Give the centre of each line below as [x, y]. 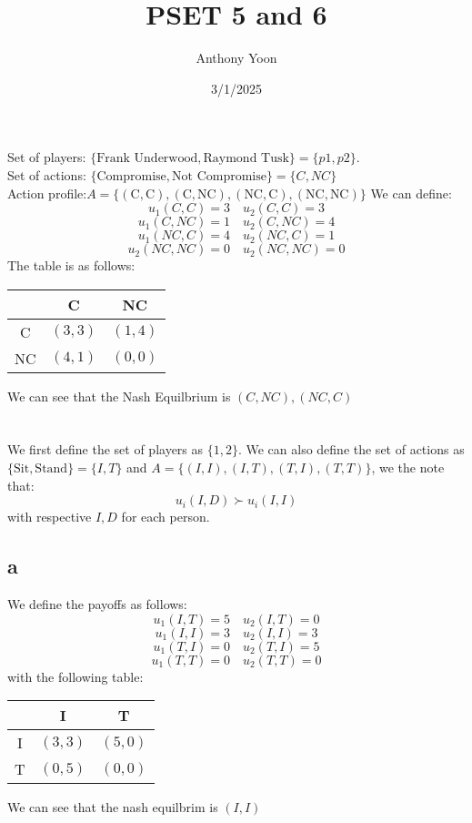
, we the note [408, 467]
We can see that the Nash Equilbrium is [119, 396]
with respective [50, 517]
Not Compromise [219, 176]
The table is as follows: [71, 265]
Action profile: [47, 193]
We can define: [411, 193]
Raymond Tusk [246, 159]
